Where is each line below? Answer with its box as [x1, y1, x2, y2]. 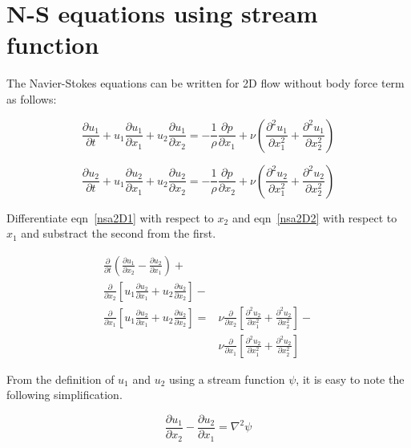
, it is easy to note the [296, 370, 405, 387]
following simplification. [6, 386, 123, 403]
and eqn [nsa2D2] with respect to [232, 209, 397, 226]
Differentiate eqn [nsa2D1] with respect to [6, 209, 214, 226]
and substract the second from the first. [21, 225, 216, 242]
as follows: [6, 90, 57, 107]
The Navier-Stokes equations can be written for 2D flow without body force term [6, 75, 405, 92]
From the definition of [6, 370, 115, 387]
